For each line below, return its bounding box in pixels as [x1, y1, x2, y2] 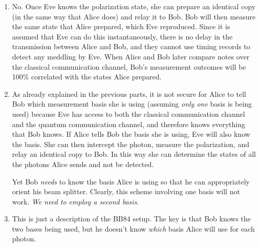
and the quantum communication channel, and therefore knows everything [12, 118, 246, 129]
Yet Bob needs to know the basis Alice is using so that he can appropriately [12, 176, 250, 187]
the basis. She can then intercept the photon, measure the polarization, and [12, 138, 249, 149]
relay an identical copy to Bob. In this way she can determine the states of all [12, 149, 256, 159]
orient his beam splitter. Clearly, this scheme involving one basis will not [12, 186, 240, 197]
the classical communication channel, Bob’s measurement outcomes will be [12, 61, 246, 72]
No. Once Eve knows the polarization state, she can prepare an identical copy [12, 1, 256, 11]
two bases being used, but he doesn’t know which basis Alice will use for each [12, 223, 255, 234]
